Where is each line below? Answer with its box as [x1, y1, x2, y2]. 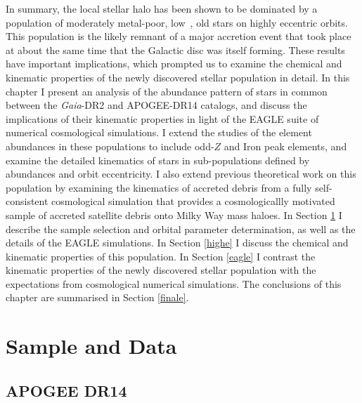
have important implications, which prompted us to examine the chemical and [6, 56, 342, 71]
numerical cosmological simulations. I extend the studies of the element [6, 125, 312, 140]
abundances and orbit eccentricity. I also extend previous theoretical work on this [6, 166, 356, 181]
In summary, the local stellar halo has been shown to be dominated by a [6, 1, 318, 15]
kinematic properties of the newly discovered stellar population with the [6, 263, 316, 277]
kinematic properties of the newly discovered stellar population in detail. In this [6, 70, 350, 84]
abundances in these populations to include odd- [6, 138, 214, 153]
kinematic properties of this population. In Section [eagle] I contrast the [6, 249, 316, 263]
